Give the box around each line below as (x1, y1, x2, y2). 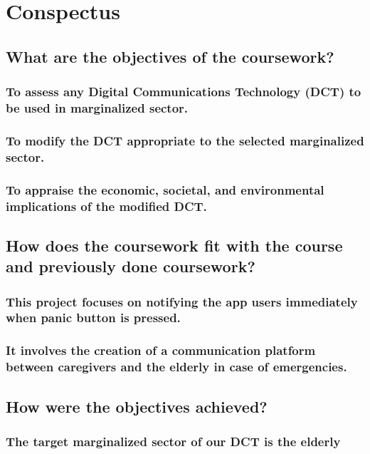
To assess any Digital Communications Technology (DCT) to (6, 83, 361, 100)
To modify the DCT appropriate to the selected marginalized (6, 131, 364, 149)
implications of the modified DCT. (6, 197, 207, 215)
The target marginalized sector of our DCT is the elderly (6, 432, 341, 450)
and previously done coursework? (6, 255, 255, 277)
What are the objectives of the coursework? (6, 45, 334, 67)
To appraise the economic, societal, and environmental (6, 180, 324, 198)
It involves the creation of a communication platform (6, 341, 316, 359)
